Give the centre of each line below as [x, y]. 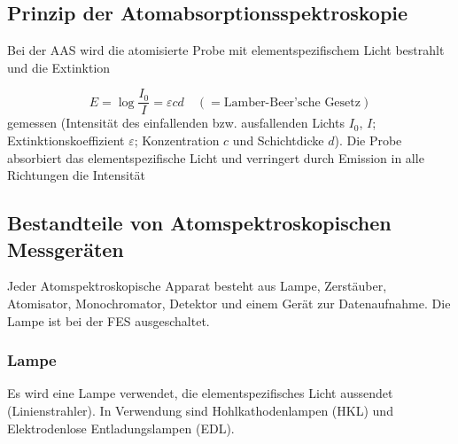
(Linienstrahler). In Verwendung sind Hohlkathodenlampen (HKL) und [200, 411]
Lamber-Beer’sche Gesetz [292, 102]
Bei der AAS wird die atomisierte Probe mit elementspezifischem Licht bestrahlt [226, 50]
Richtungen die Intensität [76, 175]
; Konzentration [177, 140]
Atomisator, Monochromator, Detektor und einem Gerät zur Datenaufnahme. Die [229, 304]
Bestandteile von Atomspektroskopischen [199, 223]
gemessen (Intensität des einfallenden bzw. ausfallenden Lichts [176, 123]
